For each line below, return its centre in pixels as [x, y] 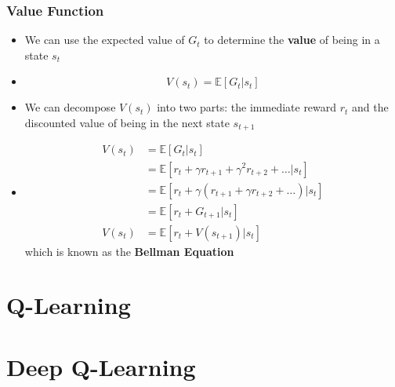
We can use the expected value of [105, 40]
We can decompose [70, 107]
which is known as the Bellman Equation [129, 251]
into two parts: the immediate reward [247, 107]
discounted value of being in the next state [127, 122]
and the [370, 107]
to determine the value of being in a [292, 40]
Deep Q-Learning [101, 366]
